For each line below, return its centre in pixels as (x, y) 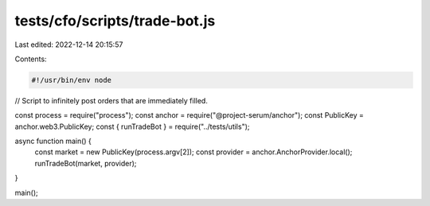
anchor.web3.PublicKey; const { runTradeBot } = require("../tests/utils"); (132, 126)
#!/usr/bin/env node (71, 80)
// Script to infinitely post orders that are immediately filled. (111, 100)
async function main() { (53, 141)
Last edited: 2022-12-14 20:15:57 (69, 45)
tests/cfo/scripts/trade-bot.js (115, 21)
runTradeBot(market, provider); (86, 163)
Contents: (31, 59)
